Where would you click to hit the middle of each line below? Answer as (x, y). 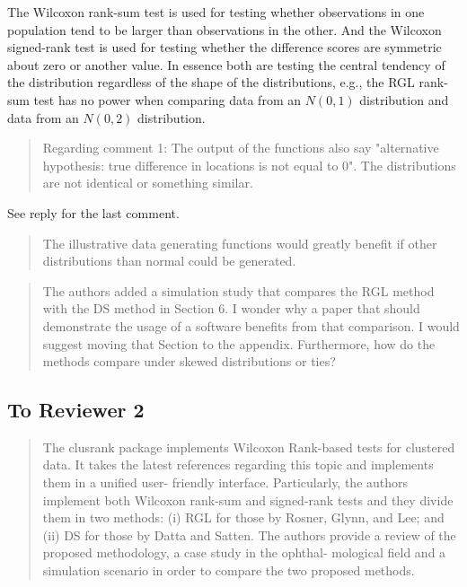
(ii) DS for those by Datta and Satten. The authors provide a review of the (249, 534)
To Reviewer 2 (76, 410)
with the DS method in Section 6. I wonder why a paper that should (231, 308)
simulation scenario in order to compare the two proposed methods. (229, 570)
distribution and (404, 99)
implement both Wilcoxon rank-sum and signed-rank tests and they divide (248, 499)
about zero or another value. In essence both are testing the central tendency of (226, 64)
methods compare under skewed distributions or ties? (189, 361)
